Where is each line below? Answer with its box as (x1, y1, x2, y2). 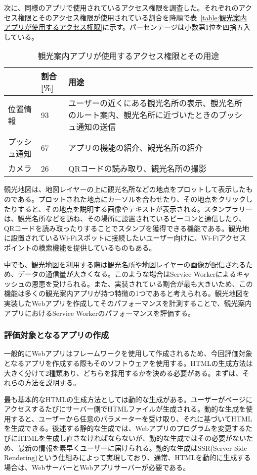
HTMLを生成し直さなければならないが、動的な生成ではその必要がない (17, 433, 246, 443)
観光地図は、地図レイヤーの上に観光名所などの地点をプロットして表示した (4, 184, 246, 194)
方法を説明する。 (24, 377, 80, 388)
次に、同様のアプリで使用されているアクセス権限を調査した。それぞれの (4, 2, 239, 12)
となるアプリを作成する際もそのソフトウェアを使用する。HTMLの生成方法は (4, 357, 253, 368)
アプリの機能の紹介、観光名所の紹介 (68, 142, 203, 154)
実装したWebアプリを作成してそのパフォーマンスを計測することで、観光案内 (4, 297, 252, 308)
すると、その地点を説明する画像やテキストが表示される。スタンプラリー (17, 203, 253, 214)
